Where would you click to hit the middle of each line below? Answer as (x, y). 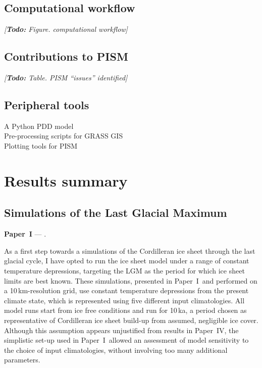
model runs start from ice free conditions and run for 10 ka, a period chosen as (125, 310)
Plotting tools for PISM (41, 145)
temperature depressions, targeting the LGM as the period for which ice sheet (124, 270)
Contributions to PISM (66, 56)
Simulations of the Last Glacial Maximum (116, 213)
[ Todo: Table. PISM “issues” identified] (66, 77)
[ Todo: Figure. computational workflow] (66, 29)
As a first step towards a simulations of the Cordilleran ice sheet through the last (130, 250)
